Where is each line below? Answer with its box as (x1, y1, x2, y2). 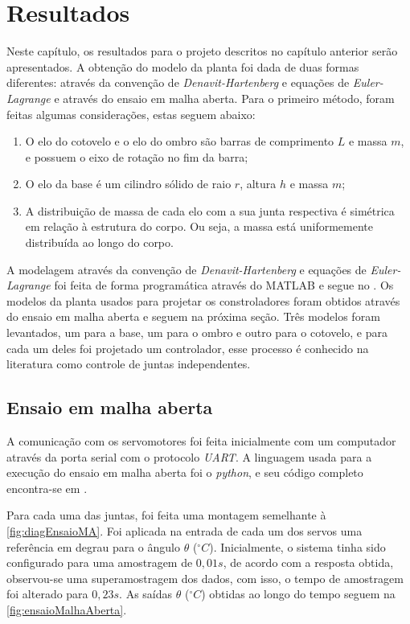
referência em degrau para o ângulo (6, 538, 180, 555)
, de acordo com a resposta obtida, (223, 554, 394, 571)
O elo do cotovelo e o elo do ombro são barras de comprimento (25, 133, 334, 150)
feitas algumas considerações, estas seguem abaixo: (6, 105, 256, 122)
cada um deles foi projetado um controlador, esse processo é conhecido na (6, 339, 369, 356)
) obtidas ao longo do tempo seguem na (201, 585, 396, 602)
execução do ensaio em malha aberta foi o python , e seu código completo (6, 464, 363, 481)
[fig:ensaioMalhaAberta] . (6, 601, 127, 618)
